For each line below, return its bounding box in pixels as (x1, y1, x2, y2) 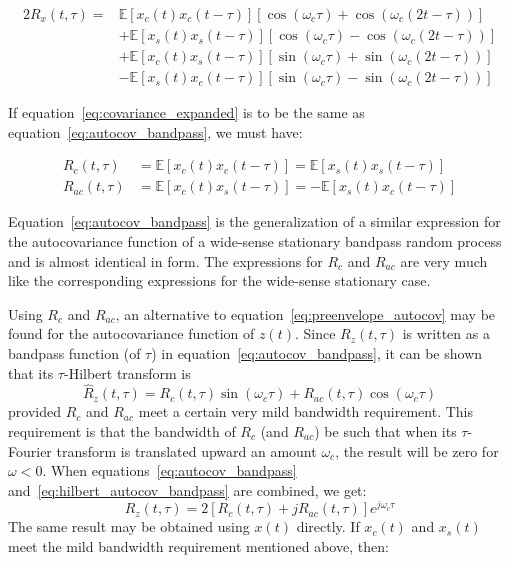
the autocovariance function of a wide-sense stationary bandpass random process (8, 230, 502, 251)
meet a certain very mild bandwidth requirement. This (138, 401, 474, 422)
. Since (295, 323, 336, 344)
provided (8, 401, 61, 422)
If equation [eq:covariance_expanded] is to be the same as (8, 102, 365, 123)
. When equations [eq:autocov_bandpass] (42, 460, 297, 481)
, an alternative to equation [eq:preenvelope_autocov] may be (115, 303, 496, 324)
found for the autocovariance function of (8, 323, 255, 344)
